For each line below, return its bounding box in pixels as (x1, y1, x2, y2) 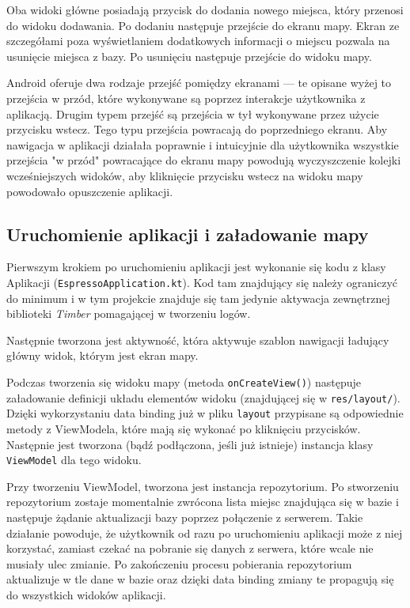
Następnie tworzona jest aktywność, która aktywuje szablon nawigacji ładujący (6, 331, 389, 348)
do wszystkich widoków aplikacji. (6, 586, 166, 602)
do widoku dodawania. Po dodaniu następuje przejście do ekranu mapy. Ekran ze (6, 17, 400, 33)
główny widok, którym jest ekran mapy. (6, 347, 199, 364)
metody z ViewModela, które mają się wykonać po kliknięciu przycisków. (6, 420, 361, 436)
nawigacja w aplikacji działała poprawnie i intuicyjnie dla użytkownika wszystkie (6, 136, 399, 153)
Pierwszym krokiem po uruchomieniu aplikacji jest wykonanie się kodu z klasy (6, 259, 386, 275)
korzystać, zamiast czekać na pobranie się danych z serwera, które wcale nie (6, 540, 374, 557)
